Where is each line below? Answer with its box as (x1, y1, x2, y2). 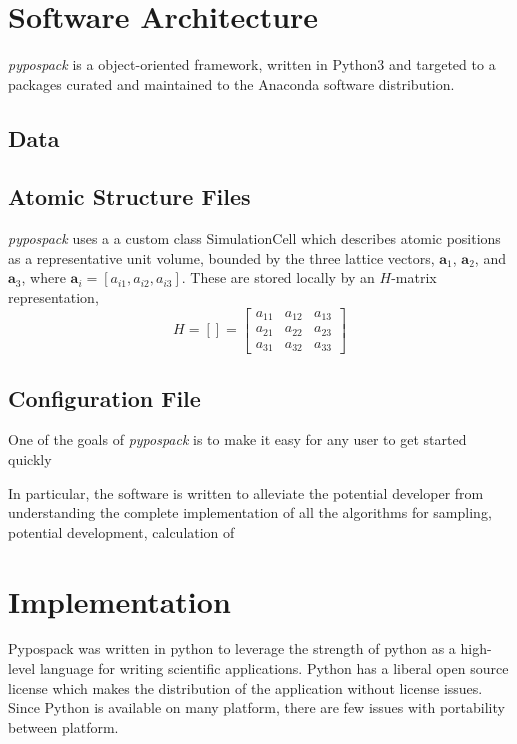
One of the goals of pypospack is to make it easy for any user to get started (8, 429, 467, 450)
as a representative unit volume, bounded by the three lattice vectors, (8, 247, 435, 268)
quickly (8, 448, 52, 469)
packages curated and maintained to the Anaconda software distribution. (8, 73, 455, 94)
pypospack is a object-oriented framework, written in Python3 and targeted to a (8, 54, 496, 75)
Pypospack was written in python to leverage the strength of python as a (8, 638, 456, 659)
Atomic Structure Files (8, 181, 251, 212)
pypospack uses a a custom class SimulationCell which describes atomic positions (8, 228, 501, 249)
